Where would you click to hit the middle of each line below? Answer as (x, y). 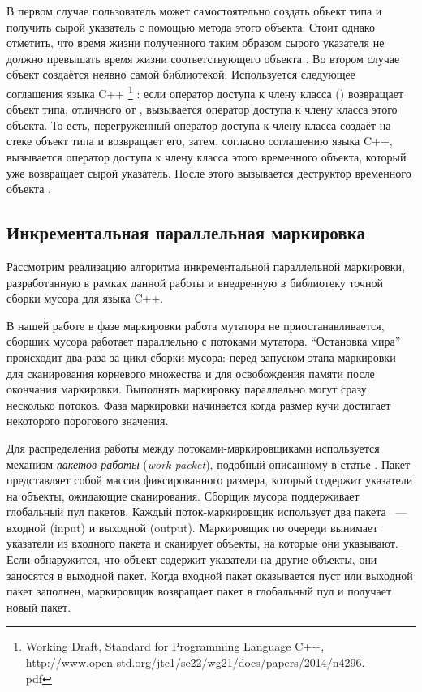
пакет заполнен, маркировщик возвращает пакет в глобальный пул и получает (199, 591)
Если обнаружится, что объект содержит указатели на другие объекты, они (192, 559)
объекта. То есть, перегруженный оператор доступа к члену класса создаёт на (199, 125)
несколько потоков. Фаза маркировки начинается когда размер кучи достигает (199, 404)
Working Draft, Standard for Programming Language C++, (175, 646)
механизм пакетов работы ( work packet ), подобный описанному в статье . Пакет (209, 464)
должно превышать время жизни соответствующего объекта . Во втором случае (203, 58)
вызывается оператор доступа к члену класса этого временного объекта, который (207, 157)
